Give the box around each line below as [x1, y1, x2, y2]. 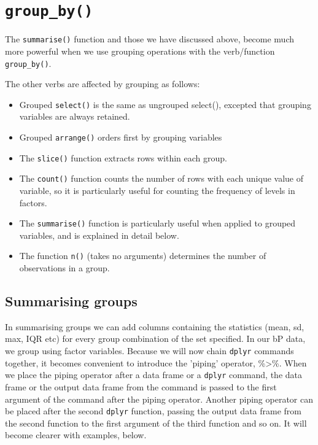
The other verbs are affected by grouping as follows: [5, 77, 200, 90]
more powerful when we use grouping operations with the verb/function [5, 44, 275, 57]
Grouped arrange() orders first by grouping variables [19, 131, 222, 143]
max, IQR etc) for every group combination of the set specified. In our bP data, [5, 332, 306, 345]
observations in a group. [19, 261, 110, 274]
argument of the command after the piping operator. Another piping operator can [5, 392, 313, 405]
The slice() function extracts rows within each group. [19, 151, 227, 164]
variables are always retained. [19, 110, 130, 123]
